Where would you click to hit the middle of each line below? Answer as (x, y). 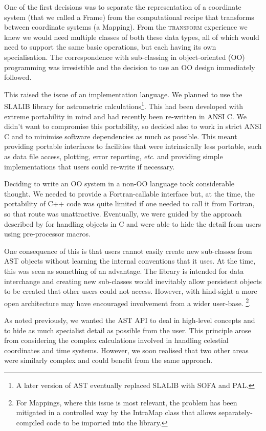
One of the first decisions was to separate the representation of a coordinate (123, 7)
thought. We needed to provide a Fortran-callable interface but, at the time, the (129, 193)
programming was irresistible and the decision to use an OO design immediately (130, 67)
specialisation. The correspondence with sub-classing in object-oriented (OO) (125, 57)
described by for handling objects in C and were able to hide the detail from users (133, 223)
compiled (30, 422)
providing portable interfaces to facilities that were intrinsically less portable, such (133, 146)
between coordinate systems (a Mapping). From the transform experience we (126, 27)
